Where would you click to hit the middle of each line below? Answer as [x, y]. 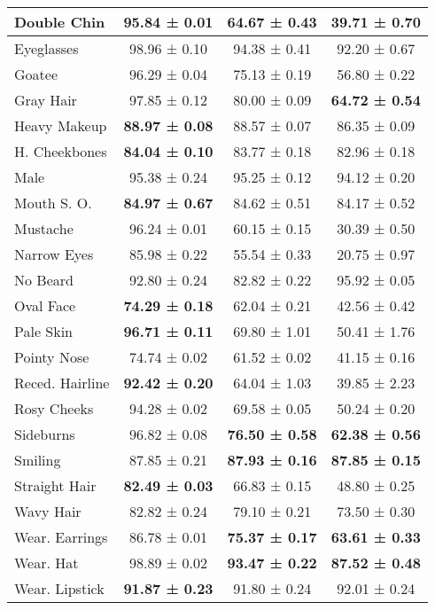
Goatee [36, 74]
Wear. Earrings [61, 537]
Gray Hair [46, 100]
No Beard [44, 280]
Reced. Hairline [62, 383]
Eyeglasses [47, 48]
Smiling [38, 460]
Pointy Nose [52, 357]
